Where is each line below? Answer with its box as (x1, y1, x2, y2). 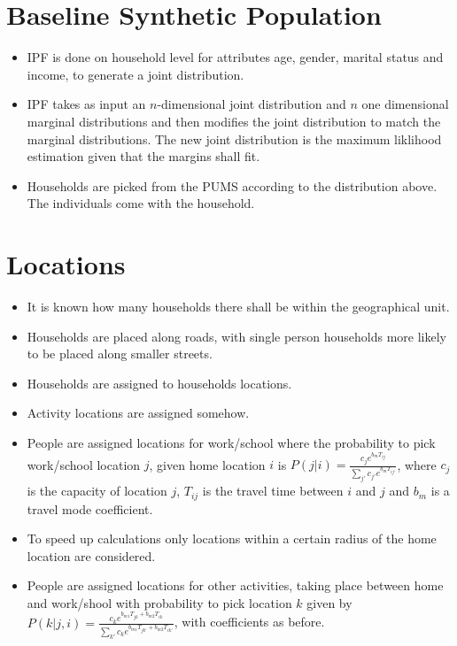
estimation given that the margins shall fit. (27, 147, 260, 165)
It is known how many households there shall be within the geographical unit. (27, 297, 450, 315)
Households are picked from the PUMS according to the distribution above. (27, 176, 438, 195)
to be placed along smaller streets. (27, 344, 213, 363)
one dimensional (361, 95, 449, 113)
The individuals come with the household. (27, 194, 255, 212)
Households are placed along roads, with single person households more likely (27, 327, 446, 345)
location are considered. (27, 546, 156, 565)
